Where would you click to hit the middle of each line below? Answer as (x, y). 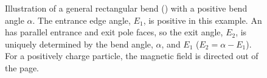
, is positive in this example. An (203, 20)
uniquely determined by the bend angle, (79, 44)
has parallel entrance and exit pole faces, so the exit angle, (114, 32)
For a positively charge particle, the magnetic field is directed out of (132, 56)
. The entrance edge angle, (81, 20)
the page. (22, 67)
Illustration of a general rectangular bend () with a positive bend (126, 8)
